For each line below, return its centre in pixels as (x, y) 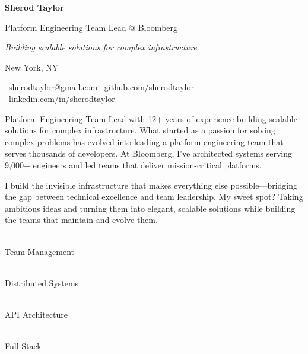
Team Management (40, 251)
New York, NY (32, 67)
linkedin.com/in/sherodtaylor (62, 98)
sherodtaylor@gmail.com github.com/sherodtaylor (101, 87)
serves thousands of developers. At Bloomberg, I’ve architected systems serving (149, 153)
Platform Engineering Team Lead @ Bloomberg (91, 27)
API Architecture (36, 314)
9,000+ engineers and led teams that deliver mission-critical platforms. (133, 165)
